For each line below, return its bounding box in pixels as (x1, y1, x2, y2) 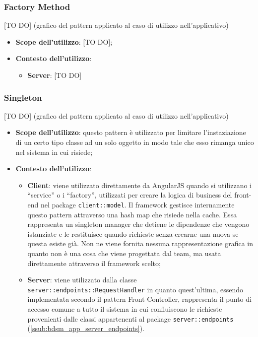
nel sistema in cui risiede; (15, 146, 93, 157)
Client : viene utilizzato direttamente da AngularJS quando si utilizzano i (27, 180, 252, 190)
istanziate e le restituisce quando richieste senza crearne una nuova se (27, 228, 239, 239)
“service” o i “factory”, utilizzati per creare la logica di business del (27, 190, 232, 200)
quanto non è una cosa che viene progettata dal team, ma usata (27, 248, 221, 258)
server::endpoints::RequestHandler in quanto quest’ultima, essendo (27, 284, 244, 294)
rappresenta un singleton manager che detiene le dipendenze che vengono (27, 219, 250, 229)
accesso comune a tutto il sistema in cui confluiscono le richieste (27, 304, 222, 314)
